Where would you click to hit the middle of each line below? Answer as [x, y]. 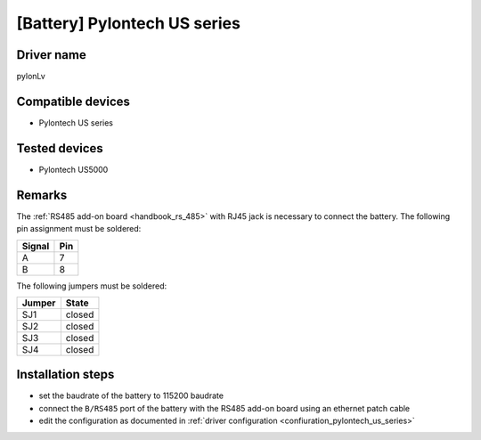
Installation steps [65, 375]
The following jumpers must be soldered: [92, 286]
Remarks [42, 195]
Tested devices [60, 148]
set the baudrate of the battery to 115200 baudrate [131, 395]
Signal [36, 246]
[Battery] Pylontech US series [128, 23]
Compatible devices [73, 101]
